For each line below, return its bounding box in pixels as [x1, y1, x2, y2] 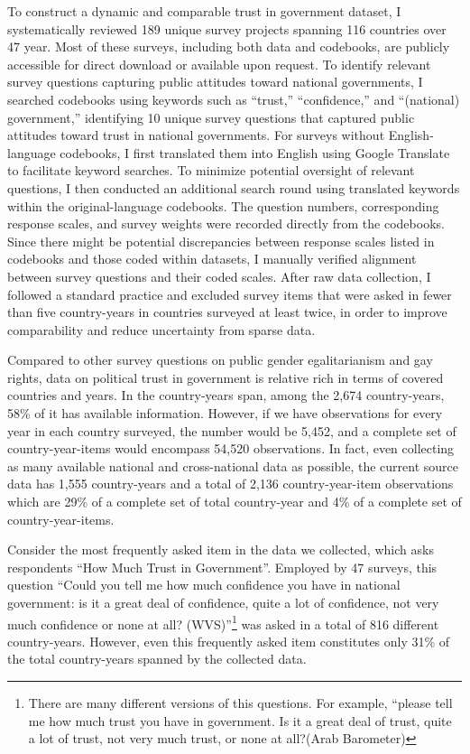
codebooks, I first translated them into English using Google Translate [60, 143, 450, 162]
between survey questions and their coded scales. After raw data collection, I [7, 266, 431, 285]
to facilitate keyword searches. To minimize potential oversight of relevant [7, 161, 415, 180]
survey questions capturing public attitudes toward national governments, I [7, 72, 423, 91]
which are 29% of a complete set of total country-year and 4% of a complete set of [7, 492, 462, 511]
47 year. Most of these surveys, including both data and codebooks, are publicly [7, 37, 450, 56]
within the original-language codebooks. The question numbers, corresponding [7, 196, 439, 215]
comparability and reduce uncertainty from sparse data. [7, 320, 316, 339]
